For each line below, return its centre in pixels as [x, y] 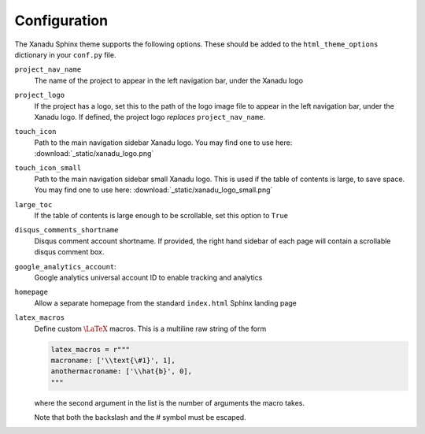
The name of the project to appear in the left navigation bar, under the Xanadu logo [168, 80]
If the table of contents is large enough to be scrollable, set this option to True [161, 216]
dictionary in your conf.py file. [65, 54]
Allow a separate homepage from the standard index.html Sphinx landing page [165, 302]
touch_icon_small [48, 168]
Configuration [61, 20]
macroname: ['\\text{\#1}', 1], [113, 360]
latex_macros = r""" [90, 349]
